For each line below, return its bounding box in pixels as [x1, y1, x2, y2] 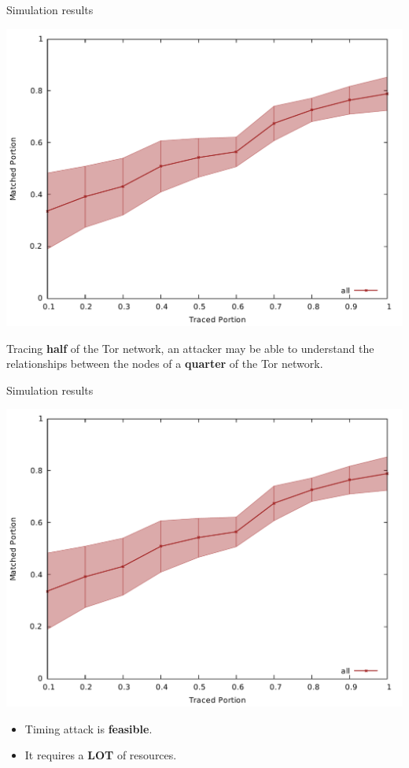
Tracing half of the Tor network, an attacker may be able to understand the [6, 339, 374, 356]
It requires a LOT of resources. [24, 747, 177, 763]
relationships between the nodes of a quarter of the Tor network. [6, 355, 323, 372]
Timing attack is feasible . [24, 720, 153, 736]
